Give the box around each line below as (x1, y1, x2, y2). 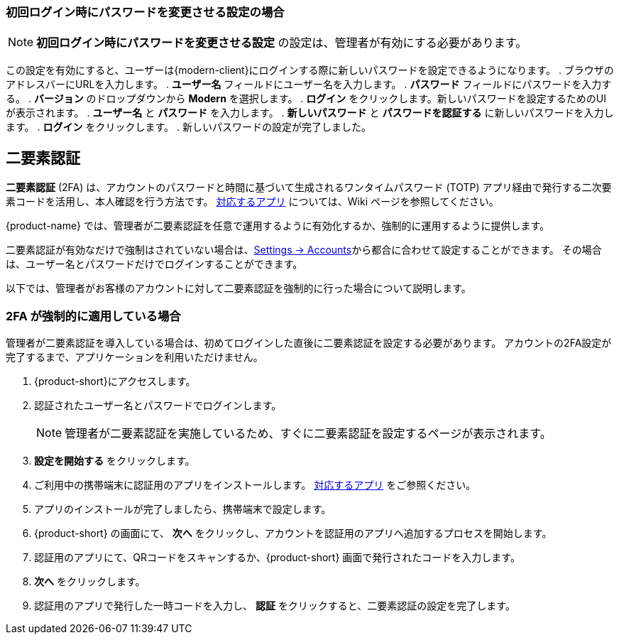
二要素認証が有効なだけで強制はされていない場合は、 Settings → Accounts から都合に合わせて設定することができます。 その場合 (6, 244, 602, 256)
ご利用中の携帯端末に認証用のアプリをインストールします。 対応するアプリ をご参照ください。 (34, 478, 476, 491)
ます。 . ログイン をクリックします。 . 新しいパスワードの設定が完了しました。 (6, 121, 371, 134)
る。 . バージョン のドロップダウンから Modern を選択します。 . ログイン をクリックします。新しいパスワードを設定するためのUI (6, 92, 607, 105)
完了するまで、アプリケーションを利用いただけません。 (6, 350, 263, 363)
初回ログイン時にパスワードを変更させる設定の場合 (6, 5, 285, 19)
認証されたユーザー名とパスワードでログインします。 (34, 398, 282, 411)
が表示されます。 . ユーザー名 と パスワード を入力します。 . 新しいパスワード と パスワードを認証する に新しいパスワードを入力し (6, 107, 614, 119)
